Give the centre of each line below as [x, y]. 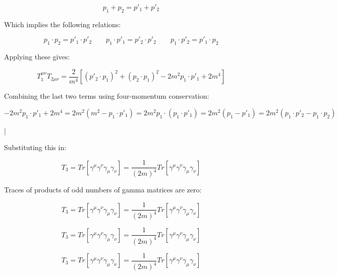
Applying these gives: [37, 57]
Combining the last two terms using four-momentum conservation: [107, 96]
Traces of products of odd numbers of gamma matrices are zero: [103, 190]
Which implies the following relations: [63, 24]
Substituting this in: [35, 147]
